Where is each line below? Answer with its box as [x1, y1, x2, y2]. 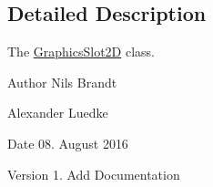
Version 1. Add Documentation [7, 164, 180, 183]
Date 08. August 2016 [7, 133, 128, 152]
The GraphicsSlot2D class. [7, 42, 155, 61]
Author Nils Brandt [7, 72, 117, 91]
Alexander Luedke [7, 103, 108, 122]
